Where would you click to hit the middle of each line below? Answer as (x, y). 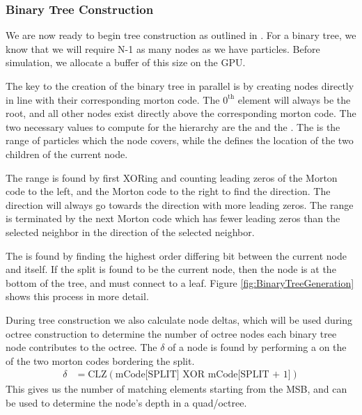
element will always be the (294, 99)
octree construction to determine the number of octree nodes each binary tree (171, 333)
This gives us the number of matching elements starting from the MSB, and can (176, 389)
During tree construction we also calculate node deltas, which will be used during (179, 319)
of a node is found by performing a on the (257, 347)
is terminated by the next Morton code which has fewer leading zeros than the (173, 218)
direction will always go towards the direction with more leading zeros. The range (180, 204)
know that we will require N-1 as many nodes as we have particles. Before (163, 48)
